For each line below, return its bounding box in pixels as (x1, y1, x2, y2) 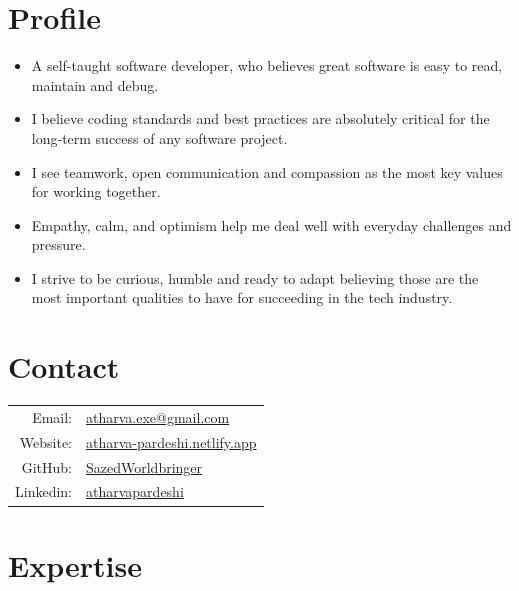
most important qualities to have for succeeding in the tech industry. (31, 287, 453, 308)
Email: (32, 406, 72, 427)
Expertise (8, 544, 142, 585)
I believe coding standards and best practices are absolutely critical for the (31, 108, 490, 129)
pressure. (31, 234, 86, 255)
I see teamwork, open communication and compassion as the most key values (31, 161, 503, 182)
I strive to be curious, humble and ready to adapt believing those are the (31, 267, 479, 288)
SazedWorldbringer (86, 456, 203, 477)
